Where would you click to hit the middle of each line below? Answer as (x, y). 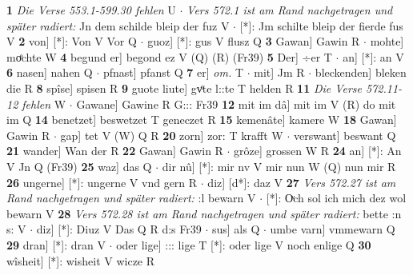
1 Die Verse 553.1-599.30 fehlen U (91, 10)
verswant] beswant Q (345, 135)
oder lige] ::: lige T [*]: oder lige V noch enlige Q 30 (244, 244)
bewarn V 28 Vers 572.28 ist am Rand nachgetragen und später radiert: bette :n (204, 213)
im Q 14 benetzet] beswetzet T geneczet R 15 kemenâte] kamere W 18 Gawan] (202, 120)
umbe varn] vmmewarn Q (333, 229)
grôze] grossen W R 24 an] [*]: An (318, 151)
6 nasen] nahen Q (50, 72)
